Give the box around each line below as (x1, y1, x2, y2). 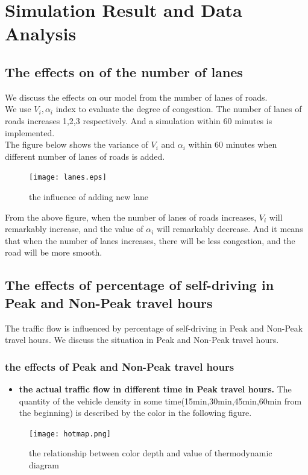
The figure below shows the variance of (5, 138, 148, 151)
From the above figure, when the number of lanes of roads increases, (5, 210, 257, 223)
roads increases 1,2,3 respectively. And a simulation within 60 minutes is (5, 114, 272, 127)
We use (5, 102, 31, 115)
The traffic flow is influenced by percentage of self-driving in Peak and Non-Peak (5, 321, 303, 334)
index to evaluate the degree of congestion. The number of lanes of (55, 102, 302, 115)
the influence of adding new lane (29, 190, 148, 203)
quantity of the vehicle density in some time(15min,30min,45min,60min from (19, 394, 302, 407)
